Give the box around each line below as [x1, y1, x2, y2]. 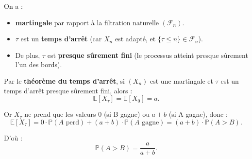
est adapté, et [115, 34, 156, 44]
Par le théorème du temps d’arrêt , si [4, 75, 125, 86]
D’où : [4, 132, 22, 142]
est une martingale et [150, 75, 213, 86]
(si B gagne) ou [103, 109, 150, 119]
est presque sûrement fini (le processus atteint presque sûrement [47, 50, 248, 60]
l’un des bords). [15, 59, 62, 70]
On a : [4, 1, 23, 11]
